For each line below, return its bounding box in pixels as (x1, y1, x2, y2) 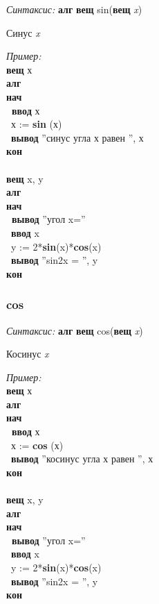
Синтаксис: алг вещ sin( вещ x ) (6, 2, 142, 16)
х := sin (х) (10, 117, 62, 131)
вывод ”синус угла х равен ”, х (11, 130, 144, 144)
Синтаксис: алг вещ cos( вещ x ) (6, 323, 143, 337)
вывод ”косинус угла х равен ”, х (11, 451, 153, 466)
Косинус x (6, 346, 49, 361)
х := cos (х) (10, 437, 64, 452)
